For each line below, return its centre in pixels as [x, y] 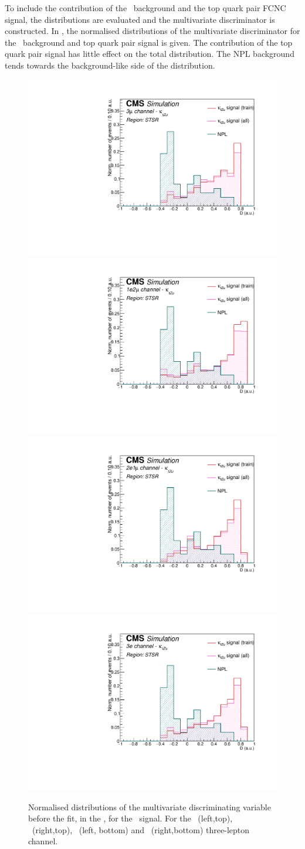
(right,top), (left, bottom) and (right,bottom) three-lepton [141, 829]
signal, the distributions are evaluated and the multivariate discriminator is [140, 19]
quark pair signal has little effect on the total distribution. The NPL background [150, 54]
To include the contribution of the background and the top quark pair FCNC [145, 8]
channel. [43, 841]
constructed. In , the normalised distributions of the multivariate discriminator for [152, 31]
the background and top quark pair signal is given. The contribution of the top [149, 42]
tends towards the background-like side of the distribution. [110, 65]
